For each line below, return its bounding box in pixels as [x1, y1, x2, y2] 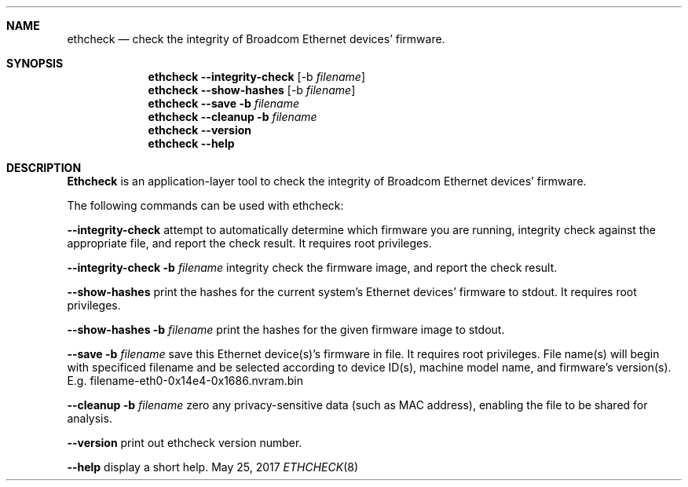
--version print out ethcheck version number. [67, 436, 302, 449]
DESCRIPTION [6, 161, 82, 174]
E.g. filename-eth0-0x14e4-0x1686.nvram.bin [67, 374, 304, 387]
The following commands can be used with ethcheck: [67, 199, 344, 212]
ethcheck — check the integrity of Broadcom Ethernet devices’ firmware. [67, 32, 445, 46]
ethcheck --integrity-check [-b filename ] [148, 70, 366, 83]
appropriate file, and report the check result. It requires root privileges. [67, 236, 432, 250]
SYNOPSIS [6, 57, 64, 70]
